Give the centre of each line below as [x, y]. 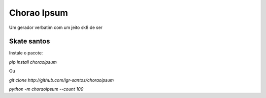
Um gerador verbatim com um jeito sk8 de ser [56, 27]
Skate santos [30, 41]
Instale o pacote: [26, 53]
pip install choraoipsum [33, 62]
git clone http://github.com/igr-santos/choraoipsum [62, 80]
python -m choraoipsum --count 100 [46, 89]
